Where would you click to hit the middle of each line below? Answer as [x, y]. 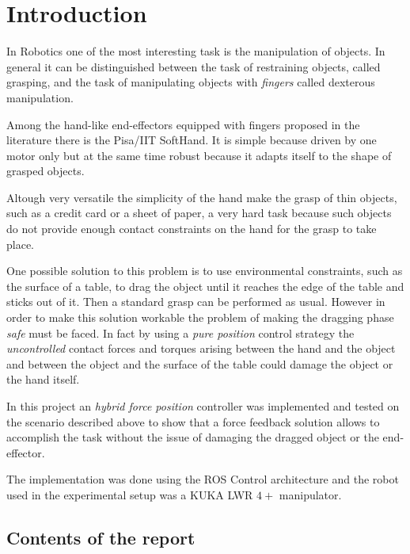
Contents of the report [101, 537]
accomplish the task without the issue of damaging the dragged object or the [193, 437]
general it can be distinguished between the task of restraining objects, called [194, 66]
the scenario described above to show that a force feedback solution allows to [193, 421]
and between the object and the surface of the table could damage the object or [200, 363]
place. [20, 244]
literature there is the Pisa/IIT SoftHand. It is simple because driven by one [192, 140]
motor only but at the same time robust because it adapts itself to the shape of [199, 155]
